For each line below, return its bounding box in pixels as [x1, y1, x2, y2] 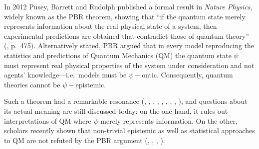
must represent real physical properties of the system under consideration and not [4, 60, 255, 70]
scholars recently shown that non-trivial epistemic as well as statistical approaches [4, 125, 255, 136]
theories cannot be [4, 79, 60, 89]
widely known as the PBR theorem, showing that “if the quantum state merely [4, 11, 246, 21]
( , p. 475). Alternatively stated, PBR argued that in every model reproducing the [4, 40, 255, 51]
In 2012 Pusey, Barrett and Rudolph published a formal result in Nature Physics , [4, 1, 253, 11]
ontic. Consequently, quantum [142, 70, 233, 80]
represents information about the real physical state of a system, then [4, 21, 217, 31]
